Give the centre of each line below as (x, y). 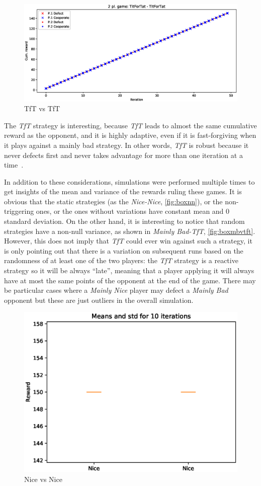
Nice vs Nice (43, 479)
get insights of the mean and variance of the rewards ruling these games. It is (123, 191)
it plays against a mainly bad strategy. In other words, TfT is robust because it (126, 145)
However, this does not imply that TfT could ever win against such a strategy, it (128, 241)
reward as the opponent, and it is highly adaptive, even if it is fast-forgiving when (130, 135)
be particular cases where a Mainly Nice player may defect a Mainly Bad (116, 290)
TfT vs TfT (42, 108)
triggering (19, 211)
